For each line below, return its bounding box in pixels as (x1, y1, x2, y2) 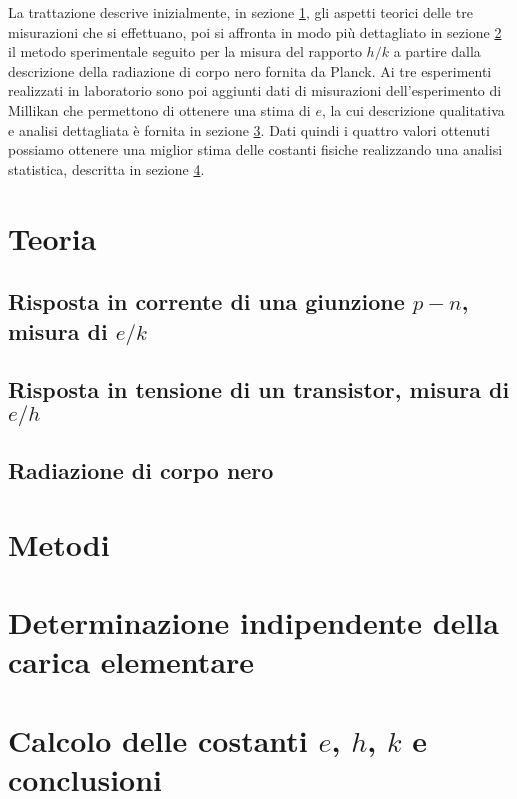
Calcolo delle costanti (8, 719, 308, 760)
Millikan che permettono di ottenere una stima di (8, 99, 311, 120)
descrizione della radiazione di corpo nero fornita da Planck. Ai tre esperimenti (8, 60, 492, 81)
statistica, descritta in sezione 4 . (8, 158, 205, 179)
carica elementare (8, 641, 255, 682)
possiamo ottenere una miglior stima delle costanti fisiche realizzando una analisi (8, 139, 503, 160)
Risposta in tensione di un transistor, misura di (8, 374, 510, 405)
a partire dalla (393, 41, 481, 62)
